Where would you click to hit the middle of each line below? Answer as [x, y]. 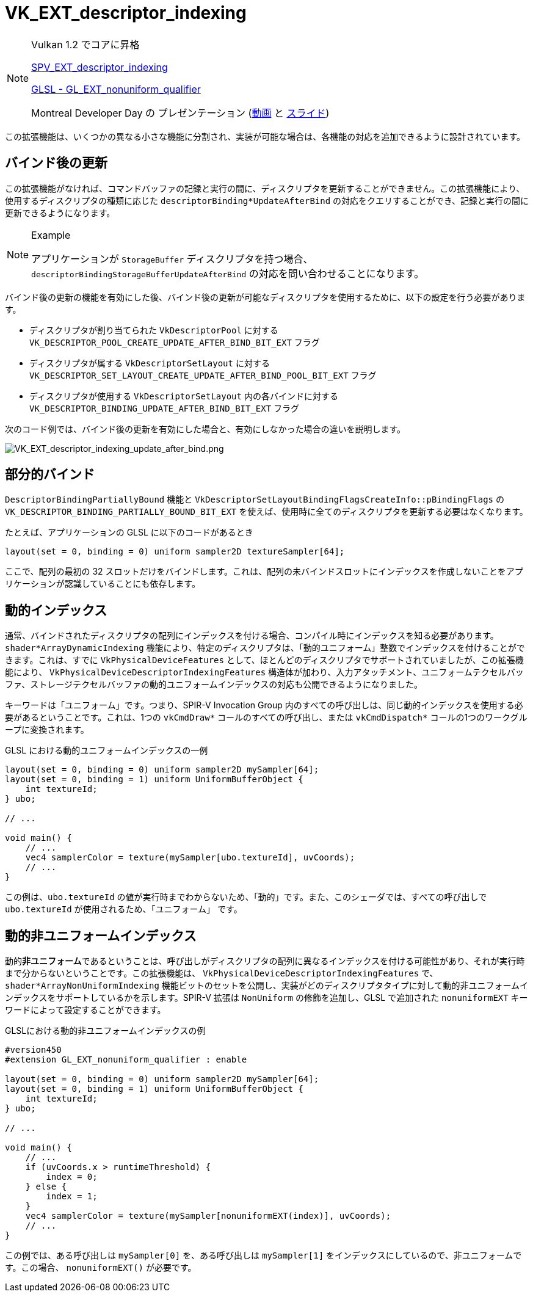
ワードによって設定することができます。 [85, 1010]
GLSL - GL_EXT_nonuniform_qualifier [116, 89]
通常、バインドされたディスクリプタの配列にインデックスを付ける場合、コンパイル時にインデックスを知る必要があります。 [252, 636]
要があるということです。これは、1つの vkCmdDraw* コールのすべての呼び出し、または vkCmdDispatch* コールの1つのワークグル [266, 718]
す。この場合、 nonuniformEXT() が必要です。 [101, 1268]
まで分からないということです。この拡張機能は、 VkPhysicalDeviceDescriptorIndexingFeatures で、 [222, 973]
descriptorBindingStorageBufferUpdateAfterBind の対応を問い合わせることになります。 [228, 273]
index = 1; [72, 1197]
